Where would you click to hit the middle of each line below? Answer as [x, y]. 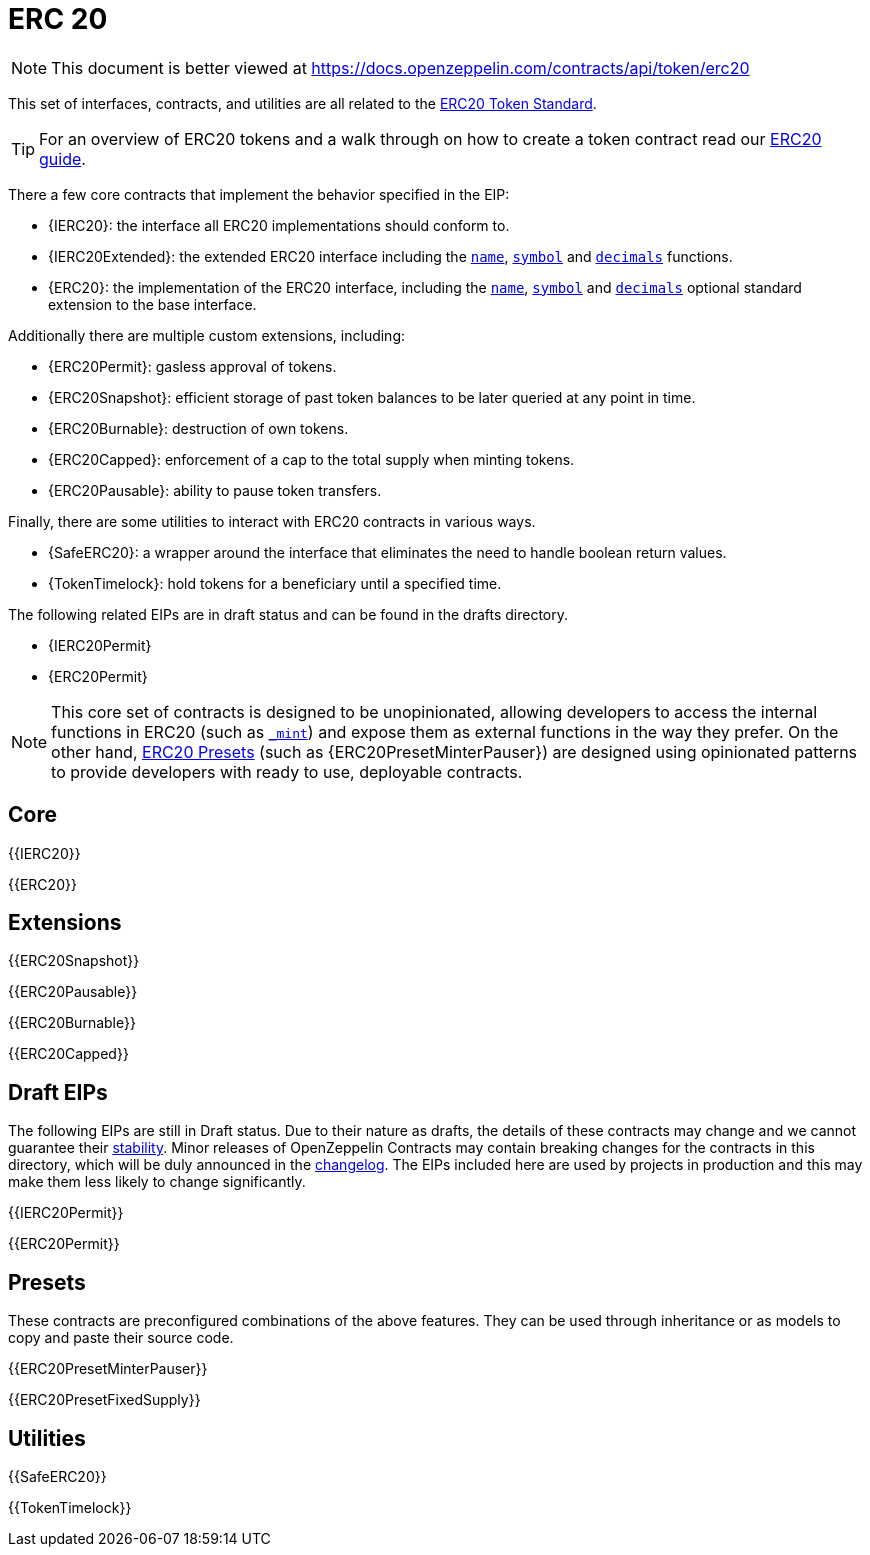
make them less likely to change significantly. [157, 1182]
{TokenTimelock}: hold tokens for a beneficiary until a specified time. [275, 583]
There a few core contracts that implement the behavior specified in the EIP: [259, 194]
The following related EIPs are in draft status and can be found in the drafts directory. [288, 614]
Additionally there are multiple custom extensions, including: [207, 335]
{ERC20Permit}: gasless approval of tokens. [192, 366]
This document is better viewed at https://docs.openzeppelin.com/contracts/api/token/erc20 [400, 67]
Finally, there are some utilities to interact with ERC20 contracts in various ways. [272, 521]
